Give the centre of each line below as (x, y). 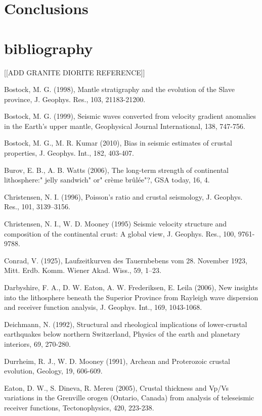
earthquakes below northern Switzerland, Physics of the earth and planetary (122, 334)
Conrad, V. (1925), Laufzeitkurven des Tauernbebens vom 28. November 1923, (126, 260)
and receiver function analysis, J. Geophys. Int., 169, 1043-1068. (103, 307)
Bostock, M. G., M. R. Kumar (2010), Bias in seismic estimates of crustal (118, 143)
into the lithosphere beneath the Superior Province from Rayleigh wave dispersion (131, 297)
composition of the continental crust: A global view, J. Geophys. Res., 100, (120, 233)
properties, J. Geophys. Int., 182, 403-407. (69, 153)
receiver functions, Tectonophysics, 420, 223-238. (79, 407)
